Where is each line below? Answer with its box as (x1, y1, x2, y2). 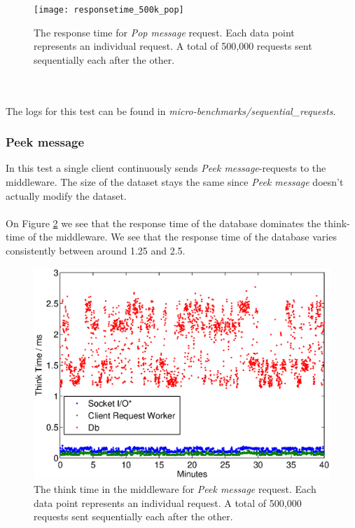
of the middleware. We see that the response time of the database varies (27, 229, 337, 244)
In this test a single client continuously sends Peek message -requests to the (6, 161, 326, 175)
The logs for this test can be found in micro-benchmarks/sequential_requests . (6, 103, 336, 118)
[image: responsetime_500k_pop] (34, 5, 184, 15)
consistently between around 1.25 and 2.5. (6, 243, 186, 257)
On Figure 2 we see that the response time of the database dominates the (6, 215, 321, 230)
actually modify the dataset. (6, 188, 127, 203)
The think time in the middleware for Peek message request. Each (34, 482, 316, 496)
